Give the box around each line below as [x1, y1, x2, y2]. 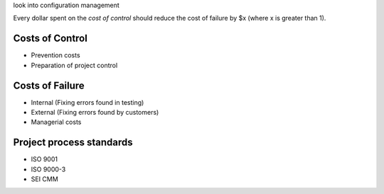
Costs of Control [13, 33, 88, 45]
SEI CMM [31, 175, 58, 183]
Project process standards [13, 137, 133, 149]
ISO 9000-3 [31, 165, 66, 173]
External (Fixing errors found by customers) [31, 108, 159, 116]
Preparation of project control [31, 61, 118, 69]
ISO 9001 [31, 155, 58, 164]
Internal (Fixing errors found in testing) [31, 98, 144, 106]
